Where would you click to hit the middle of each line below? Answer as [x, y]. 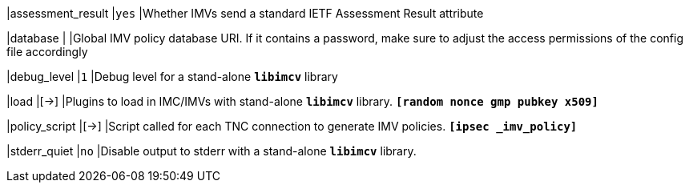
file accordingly [47, 52]
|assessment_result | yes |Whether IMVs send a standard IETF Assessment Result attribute [245, 13]
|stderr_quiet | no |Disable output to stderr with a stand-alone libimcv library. [212, 151]
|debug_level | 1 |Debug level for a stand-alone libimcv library [172, 76]
